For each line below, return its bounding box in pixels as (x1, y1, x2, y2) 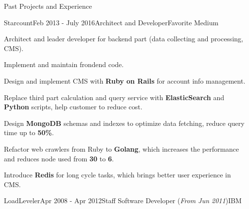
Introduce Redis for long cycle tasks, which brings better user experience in (4, 170, 231, 180)
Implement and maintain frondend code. (4, 59, 124, 70)
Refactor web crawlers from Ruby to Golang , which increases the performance (4, 143, 239, 154)
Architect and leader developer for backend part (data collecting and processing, (4, 34, 243, 44)
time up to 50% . (4, 127, 54, 138)
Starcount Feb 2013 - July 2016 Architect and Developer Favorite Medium (4, 17, 219, 27)
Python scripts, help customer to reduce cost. (4, 102, 142, 112)
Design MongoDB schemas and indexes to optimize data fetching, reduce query (4, 118, 245, 128)
